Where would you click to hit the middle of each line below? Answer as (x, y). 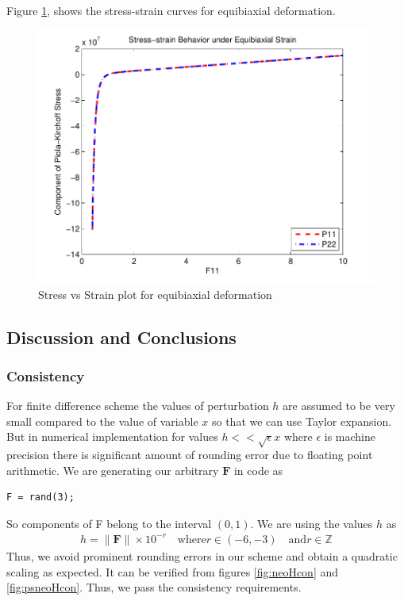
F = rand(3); (40, 498)
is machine (350, 436)
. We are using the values (312, 523)
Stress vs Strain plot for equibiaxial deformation (155, 294)
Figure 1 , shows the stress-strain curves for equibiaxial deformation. (171, 10)
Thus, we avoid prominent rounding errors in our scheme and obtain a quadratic (202, 555)
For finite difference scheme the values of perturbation (138, 406)
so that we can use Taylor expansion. (302, 421)
